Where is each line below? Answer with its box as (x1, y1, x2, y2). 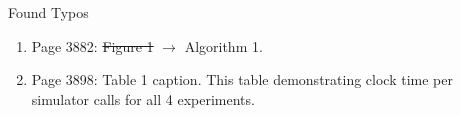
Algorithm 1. (184, 35, 263, 56)
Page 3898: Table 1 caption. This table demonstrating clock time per (31, 69, 453, 90)
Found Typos (8, 2, 89, 22)
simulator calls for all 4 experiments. (31, 88, 255, 109)
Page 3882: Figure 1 (31, 35, 154, 56)
